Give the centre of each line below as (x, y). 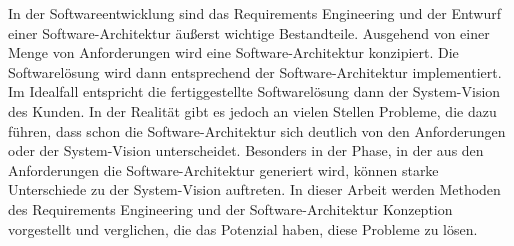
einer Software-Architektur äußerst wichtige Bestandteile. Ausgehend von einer (249, 32)
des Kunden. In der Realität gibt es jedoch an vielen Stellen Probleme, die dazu (252, 110)
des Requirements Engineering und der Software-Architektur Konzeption (230, 208)
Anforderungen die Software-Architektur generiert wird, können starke (223, 169)
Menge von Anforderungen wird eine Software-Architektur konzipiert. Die (233, 52)
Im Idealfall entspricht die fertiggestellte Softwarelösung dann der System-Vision (254, 91)
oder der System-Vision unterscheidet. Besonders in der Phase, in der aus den (246, 150)
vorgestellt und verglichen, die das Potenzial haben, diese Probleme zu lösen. (243, 228)
